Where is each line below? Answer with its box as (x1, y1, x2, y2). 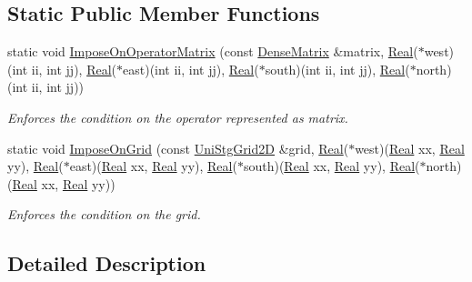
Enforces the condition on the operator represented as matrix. (7, 107, 348, 126)
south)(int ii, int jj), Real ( (265, 59, 410, 78)
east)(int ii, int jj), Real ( (123, 59, 259, 78)
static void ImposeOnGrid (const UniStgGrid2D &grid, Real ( (7, 138, 349, 157)
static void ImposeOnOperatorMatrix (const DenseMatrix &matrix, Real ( (7, 42, 418, 61)
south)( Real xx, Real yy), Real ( (243, 156, 420, 176)
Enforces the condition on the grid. (7, 205, 201, 224)
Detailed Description (7, 249, 206, 277)
